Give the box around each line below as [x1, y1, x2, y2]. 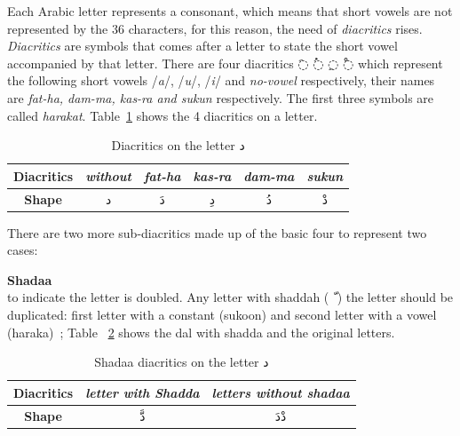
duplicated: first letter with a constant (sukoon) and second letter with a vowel [7, 305, 437, 324]
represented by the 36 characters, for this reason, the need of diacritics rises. [7, 19, 423, 37]
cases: [7, 241, 38, 259]
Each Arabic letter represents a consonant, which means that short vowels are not [7, 2, 453, 20]
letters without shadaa [211, 383, 350, 401]
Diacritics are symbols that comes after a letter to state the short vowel [7, 36, 398, 55]
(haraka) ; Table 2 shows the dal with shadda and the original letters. [7, 322, 395, 341]
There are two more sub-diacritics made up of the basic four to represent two [7, 223, 427, 242]
